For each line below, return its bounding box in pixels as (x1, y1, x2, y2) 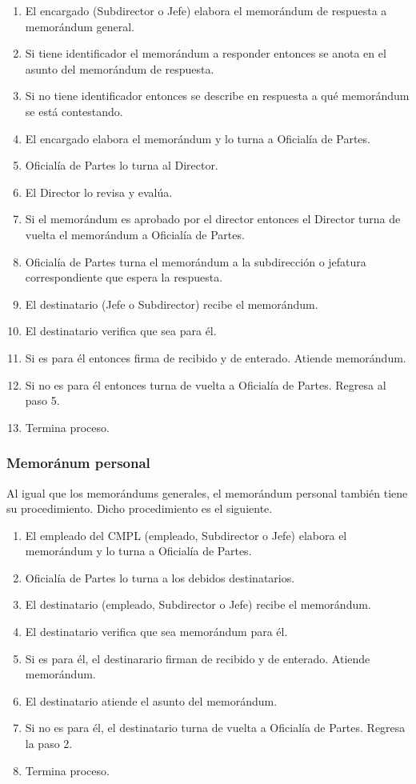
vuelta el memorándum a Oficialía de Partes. (25, 226, 245, 242)
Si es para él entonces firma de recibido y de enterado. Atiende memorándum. (25, 349, 406, 366)
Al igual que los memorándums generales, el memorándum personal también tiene (6, 484, 408, 501)
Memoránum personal (6, 453, 150, 473)
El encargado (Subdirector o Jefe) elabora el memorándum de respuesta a (25, 2, 387, 18)
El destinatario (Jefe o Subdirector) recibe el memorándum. (25, 295, 318, 312)
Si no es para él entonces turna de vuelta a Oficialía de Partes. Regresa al (25, 376, 386, 393)
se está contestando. (25, 102, 123, 119)
